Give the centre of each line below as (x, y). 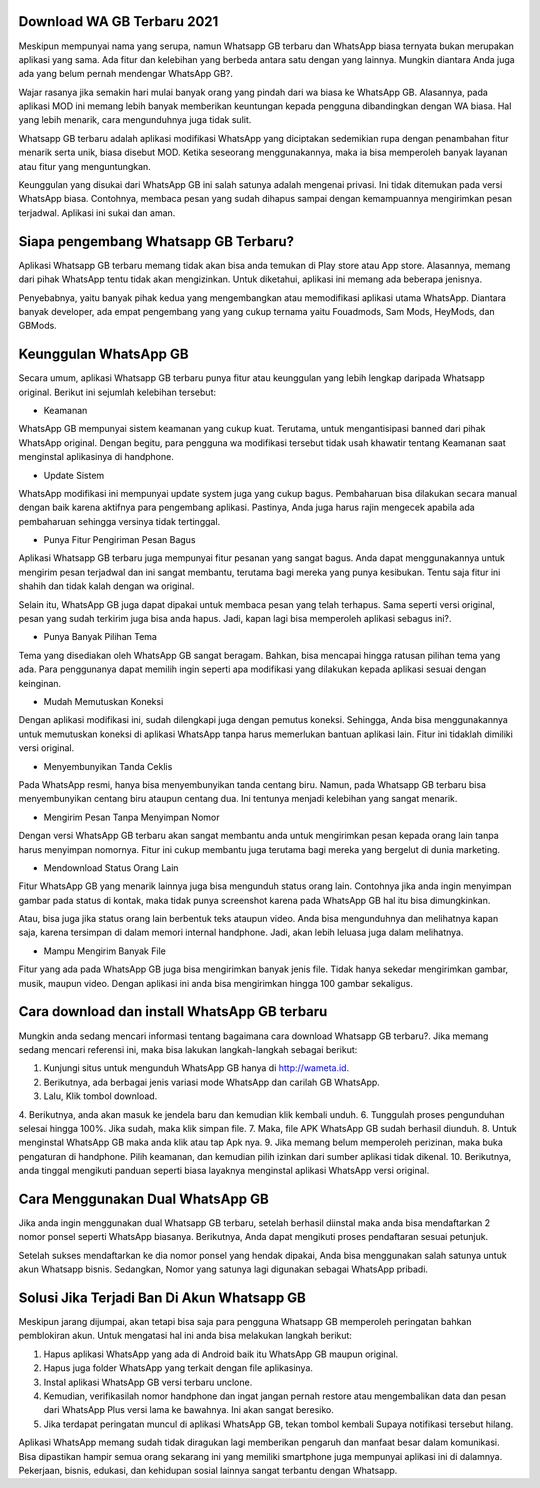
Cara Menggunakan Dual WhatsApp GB (143, 1198)
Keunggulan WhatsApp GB (103, 354)
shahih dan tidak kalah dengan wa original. (106, 586)
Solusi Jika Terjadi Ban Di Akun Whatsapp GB (162, 1297)
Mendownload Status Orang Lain (111, 867)
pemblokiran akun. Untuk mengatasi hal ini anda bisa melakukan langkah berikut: (185, 1336)
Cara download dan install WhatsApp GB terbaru (173, 1011)
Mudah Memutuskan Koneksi (103, 701)
